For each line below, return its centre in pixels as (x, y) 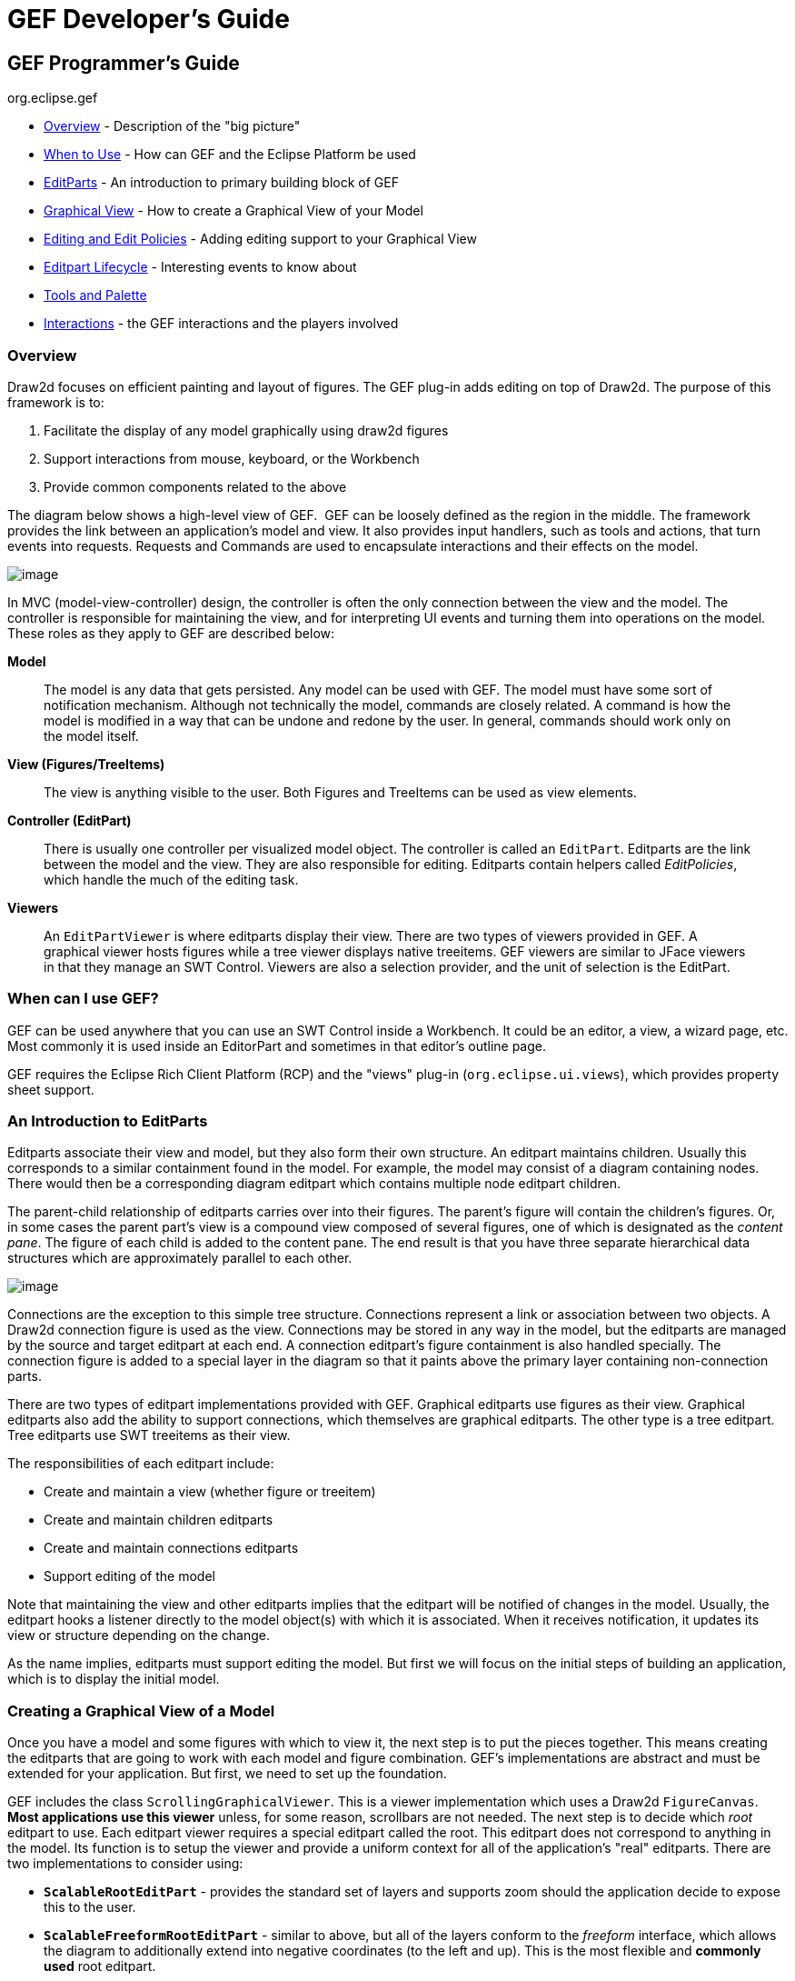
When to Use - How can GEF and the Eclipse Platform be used (230, 155)
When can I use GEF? (83, 999)
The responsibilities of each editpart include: (141, 1464)
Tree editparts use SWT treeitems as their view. (149, 1436)
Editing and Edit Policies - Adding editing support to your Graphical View (260, 239)
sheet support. (51, 1089)
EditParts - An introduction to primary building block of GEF (221, 183)
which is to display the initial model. (114, 1679)
